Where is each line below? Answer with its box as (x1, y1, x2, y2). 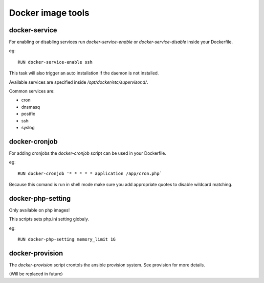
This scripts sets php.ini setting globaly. (9, 216, 89, 222)
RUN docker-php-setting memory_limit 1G (18, 236, 116, 242)
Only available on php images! (9, 207, 70, 213)
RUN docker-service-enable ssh (18, 59, 93, 65)
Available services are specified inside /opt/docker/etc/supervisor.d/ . (9, 79, 149, 85)
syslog (21, 124, 35, 130)
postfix (21, 111, 35, 117)
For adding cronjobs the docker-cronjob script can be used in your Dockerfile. (9, 150, 166, 156)
